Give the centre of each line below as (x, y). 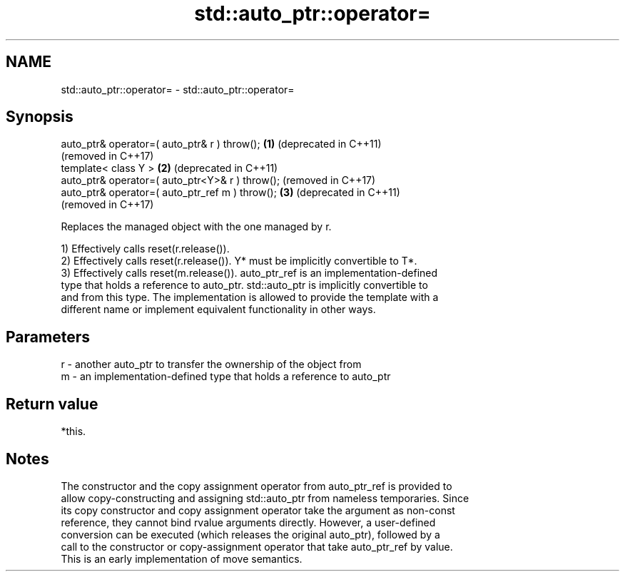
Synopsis (40, 117)
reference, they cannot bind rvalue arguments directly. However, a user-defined (248, 522)
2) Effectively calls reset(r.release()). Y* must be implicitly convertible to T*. (239, 261)
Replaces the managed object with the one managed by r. (196, 227)
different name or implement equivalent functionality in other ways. (218, 310)
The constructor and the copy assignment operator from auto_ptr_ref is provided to (256, 486)
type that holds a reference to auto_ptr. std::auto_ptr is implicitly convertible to (244, 285)
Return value (52, 404)
